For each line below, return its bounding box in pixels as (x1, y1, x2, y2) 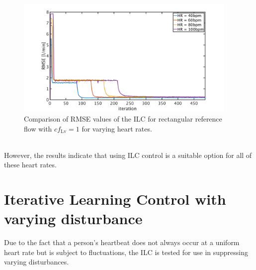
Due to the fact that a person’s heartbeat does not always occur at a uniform (4, 237, 240, 248)
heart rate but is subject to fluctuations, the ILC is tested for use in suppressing (4, 247, 249, 257)
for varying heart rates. (82, 123, 152, 134)
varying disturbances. (4, 257, 69, 267)
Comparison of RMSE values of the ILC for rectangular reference (24, 113, 222, 124)
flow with (24, 123, 52, 134)
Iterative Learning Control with (4, 189, 226, 209)
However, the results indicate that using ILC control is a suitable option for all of (4, 149, 252, 160)
